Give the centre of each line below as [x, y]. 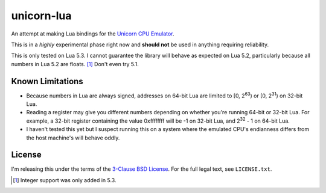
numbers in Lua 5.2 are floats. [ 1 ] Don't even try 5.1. [75, 64]
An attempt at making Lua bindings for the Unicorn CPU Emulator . [93, 34]
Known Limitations [47, 81]
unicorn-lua [41, 16]
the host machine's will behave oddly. [73, 138]
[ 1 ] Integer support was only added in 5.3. [65, 180]
